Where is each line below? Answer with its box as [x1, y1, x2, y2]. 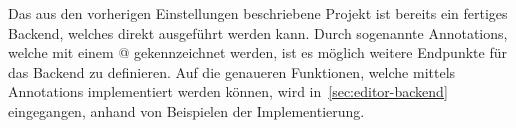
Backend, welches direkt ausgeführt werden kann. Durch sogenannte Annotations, [8, 22, 508, 43]
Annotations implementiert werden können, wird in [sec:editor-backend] [8, 81, 448, 102]
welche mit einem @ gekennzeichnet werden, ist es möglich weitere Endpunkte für [8, 42, 507, 63]
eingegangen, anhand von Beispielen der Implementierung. [8, 100, 365, 121]
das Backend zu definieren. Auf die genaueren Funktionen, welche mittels [8, 61, 456, 82]
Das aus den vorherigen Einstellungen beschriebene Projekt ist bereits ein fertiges [8, 3, 508, 23]
